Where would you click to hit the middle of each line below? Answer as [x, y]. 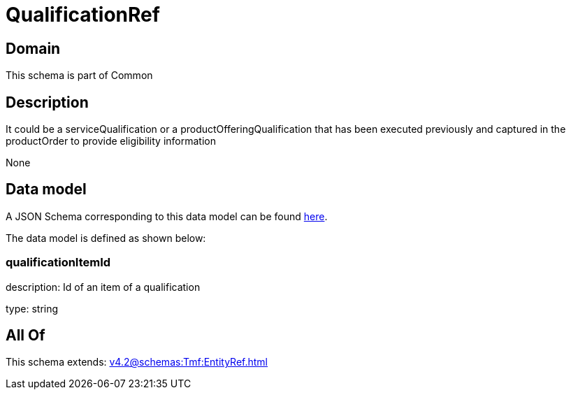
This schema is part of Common [79, 76]
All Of [26, 336]
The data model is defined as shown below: [106, 238]
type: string [32, 308]
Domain [33, 48]
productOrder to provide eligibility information [111, 141]
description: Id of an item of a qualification [103, 287]
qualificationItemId [58, 263]
